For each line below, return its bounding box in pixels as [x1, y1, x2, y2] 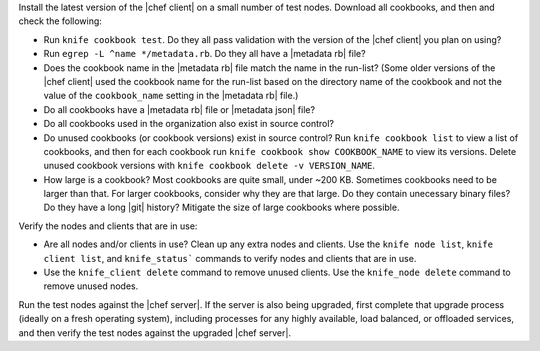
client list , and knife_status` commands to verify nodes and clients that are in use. [43, 252, 417, 264]
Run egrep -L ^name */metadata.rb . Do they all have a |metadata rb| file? [43, 48, 366, 60]
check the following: [18, 15, 102, 27]
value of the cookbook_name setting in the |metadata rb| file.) [43, 90, 299, 102]
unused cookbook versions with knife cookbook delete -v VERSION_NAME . [43, 160, 375, 172]
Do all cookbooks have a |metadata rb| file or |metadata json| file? [43, 103, 315, 115]
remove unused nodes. [43, 280, 139, 292]
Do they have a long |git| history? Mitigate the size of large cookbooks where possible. [43, 201, 400, 214]
